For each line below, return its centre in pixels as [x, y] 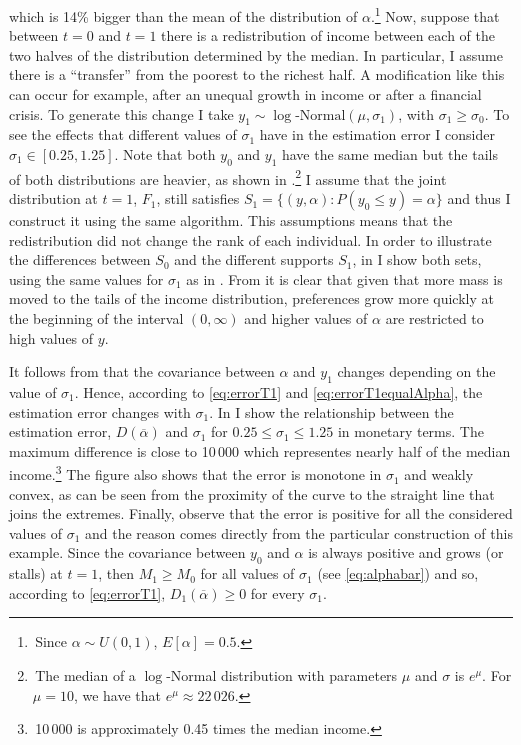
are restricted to [434, 318]
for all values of [247, 573]
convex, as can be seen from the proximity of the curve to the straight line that [252, 493]
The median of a [85, 675]
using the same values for [86, 278]
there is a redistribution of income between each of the [328, 35]
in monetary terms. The [410, 431]
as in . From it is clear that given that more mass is [344, 278]
